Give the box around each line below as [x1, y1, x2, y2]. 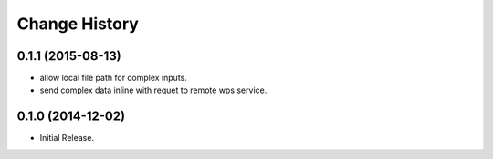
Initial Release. [39, 133, 95, 144]
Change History [16, 14, 139, 34]
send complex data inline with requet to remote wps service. [39, 84, 267, 95]
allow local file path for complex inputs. [39, 73, 187, 84]
